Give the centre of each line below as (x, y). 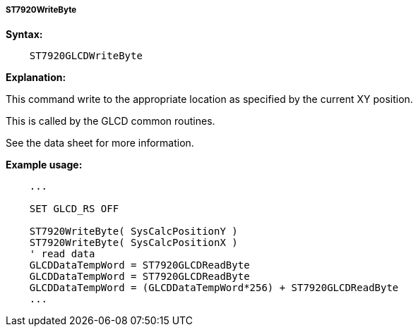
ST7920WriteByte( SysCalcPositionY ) (133, 232)
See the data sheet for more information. (100, 143)
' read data (62, 254)
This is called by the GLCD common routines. (111, 121)
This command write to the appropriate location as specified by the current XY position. (209, 99)
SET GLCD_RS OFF (74, 209)
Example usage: (44, 165)
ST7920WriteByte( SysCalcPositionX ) (133, 243)
